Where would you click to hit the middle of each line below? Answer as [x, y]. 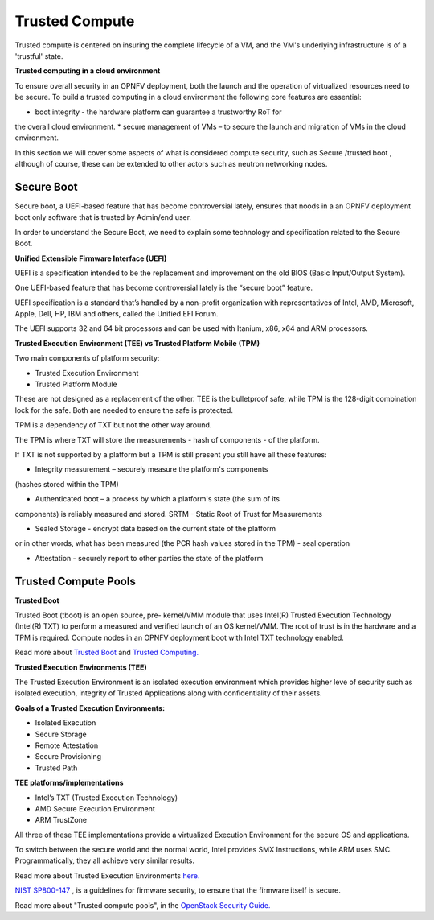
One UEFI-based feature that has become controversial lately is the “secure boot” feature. [164, 288]
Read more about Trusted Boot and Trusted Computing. [107, 653]
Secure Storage [61, 734]
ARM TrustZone [61, 820]
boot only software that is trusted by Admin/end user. [103, 217]
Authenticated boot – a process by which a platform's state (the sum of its [158, 499]
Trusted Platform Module [76, 384]
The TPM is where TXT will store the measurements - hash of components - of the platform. [167, 439]
